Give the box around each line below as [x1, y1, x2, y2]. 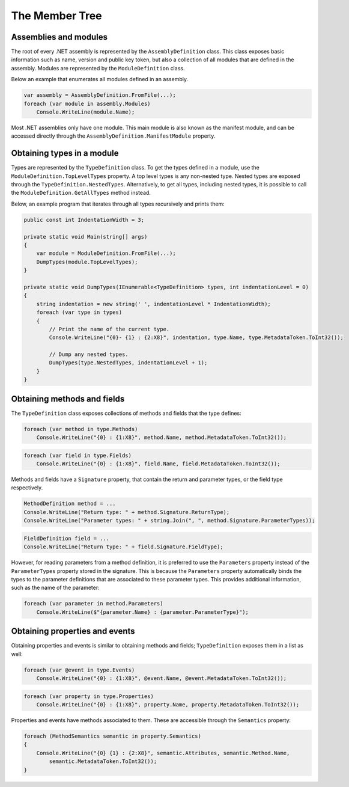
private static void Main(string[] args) [23, 233, 148, 240]
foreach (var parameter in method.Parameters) [23, 600, 163, 607]
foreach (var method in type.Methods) [23, 426, 138, 432]
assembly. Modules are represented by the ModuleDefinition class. [11, 64, 185, 72]
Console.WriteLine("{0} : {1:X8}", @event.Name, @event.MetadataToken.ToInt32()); [36, 675, 287, 682]
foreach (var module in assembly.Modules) [23, 100, 151, 107]
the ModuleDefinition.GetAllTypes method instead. [11, 189, 151, 197]
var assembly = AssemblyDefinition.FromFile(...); [23, 92, 177, 99]
